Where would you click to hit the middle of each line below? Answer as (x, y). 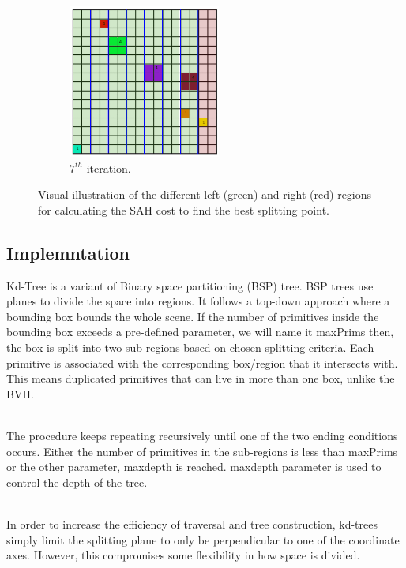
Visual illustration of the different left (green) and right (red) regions (205, 194)
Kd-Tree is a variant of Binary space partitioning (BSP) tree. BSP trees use (190, 285)
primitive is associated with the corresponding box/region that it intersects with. (202, 362)
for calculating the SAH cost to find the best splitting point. (184, 209)
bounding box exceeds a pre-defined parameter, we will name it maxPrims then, (200, 332)
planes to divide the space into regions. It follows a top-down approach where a (198, 301)
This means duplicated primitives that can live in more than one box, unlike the (201, 378)
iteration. (109, 168)
